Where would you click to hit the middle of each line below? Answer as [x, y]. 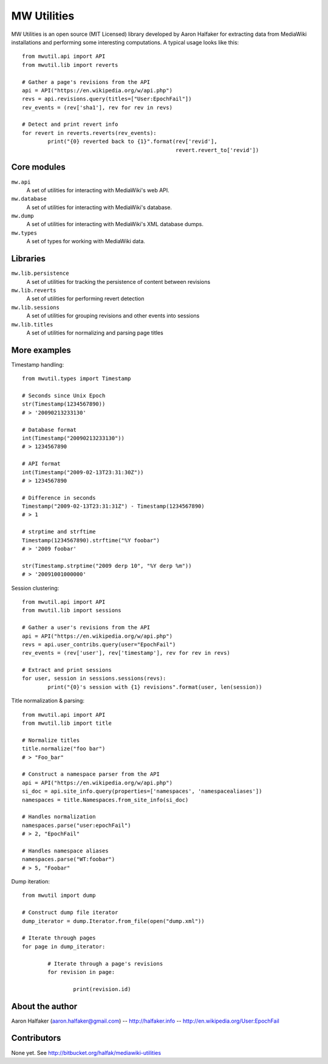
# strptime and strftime [59, 532]
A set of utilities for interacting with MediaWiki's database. [99, 207]
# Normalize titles [51, 740]
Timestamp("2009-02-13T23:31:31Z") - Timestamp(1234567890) [113, 506]
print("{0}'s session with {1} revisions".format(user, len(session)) [155, 687]
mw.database [29, 199]
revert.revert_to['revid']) [217, 150]
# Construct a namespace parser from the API [91, 774]
